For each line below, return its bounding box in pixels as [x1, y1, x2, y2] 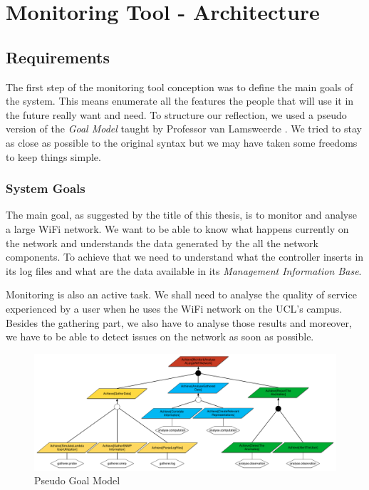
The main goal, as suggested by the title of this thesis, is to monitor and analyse [6, 207, 357, 222]
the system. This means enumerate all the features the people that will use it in [6, 93, 354, 108]
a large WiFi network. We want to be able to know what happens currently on [6, 221, 349, 236]
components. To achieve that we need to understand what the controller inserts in [6, 249, 364, 264]
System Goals [6, 179, 85, 197]
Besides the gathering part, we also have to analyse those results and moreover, [6, 315, 352, 330]
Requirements [6, 46, 110, 68]
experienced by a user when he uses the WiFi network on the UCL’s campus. [6, 301, 343, 316]
